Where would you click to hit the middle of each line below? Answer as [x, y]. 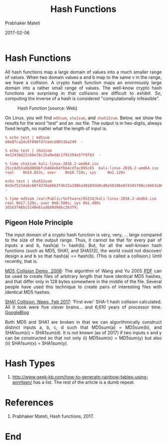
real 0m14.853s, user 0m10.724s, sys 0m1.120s [65, 172]
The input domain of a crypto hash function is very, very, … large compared [83, 234]
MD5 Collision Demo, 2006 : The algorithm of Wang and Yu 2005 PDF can [83, 271]
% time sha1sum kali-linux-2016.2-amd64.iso [52, 164]
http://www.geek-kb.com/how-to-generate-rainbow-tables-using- [80, 377]
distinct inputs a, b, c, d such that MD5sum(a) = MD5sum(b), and [83, 327]
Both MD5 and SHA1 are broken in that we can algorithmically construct [83, 322]
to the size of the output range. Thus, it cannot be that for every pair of [83, 240]
